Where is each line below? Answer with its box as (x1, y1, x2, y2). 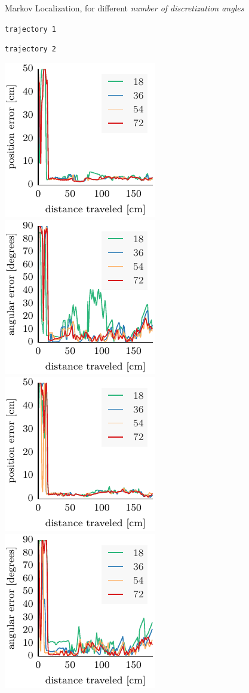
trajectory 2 (5, 45, 56, 54)
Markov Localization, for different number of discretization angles (5, 2, 244, 14)
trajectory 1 (5, 25, 56, 33)
